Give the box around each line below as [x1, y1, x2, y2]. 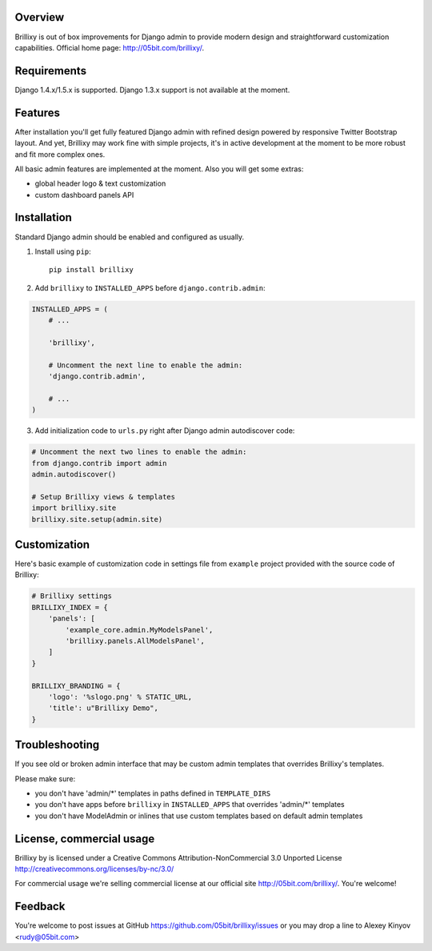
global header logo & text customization [34, 179, 166, 188]
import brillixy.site [31, 504, 117, 512]
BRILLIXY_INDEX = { [31, 603, 108, 612]
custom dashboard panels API [34, 190, 134, 199]
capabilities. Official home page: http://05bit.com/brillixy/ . [14, 42, 204, 52]
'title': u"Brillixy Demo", [48, 704, 159, 712]
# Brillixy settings [31, 592, 112, 600]
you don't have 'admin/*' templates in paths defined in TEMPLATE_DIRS [34, 788, 271, 798]
